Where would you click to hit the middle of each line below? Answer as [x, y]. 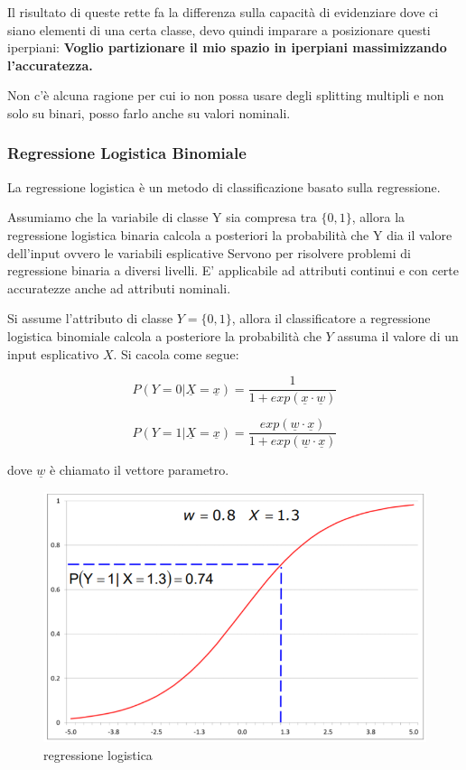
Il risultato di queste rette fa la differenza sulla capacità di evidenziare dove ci [223, 12]
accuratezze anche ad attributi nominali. [119, 288]
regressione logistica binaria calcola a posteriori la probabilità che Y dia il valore [230, 234]
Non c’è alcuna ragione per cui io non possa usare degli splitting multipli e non [226, 95]
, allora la [378, 217]
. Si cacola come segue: [176, 353]
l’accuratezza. [50, 65]
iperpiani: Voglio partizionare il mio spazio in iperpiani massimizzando [227, 47]
